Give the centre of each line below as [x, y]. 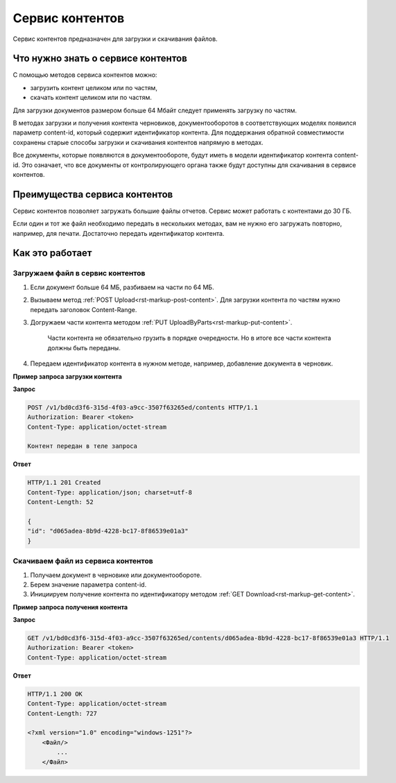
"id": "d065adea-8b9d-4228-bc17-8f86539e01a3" [108, 531]
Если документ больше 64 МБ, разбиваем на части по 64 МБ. [122, 287]
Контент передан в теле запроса [83, 446]
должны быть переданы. [84, 347]
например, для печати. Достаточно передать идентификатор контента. [119, 233]
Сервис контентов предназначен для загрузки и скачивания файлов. [115, 39]
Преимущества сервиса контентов [93, 194]
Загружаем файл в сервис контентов [79, 273]
